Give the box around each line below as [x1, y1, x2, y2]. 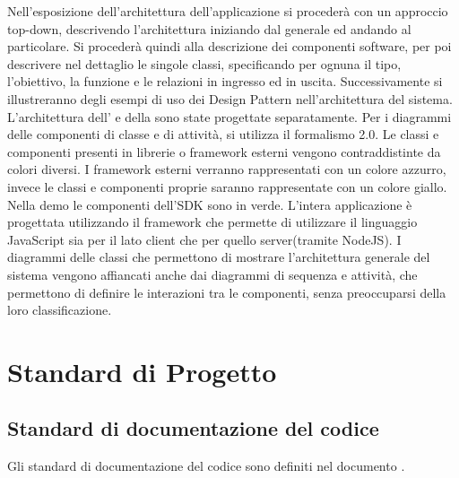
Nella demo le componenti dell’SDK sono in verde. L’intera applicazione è [7, 195, 412, 213]
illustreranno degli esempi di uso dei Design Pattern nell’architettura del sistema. [7, 89, 453, 108]
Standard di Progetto [7, 352, 277, 389]
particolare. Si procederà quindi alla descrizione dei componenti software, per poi [7, 37, 452, 56]
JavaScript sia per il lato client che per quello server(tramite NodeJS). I [7, 230, 402, 248]
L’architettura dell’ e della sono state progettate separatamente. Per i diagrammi [7, 107, 452, 126]
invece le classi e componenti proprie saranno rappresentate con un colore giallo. [7, 177, 447, 196]
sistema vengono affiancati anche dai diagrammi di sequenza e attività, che [7, 265, 418, 283]
